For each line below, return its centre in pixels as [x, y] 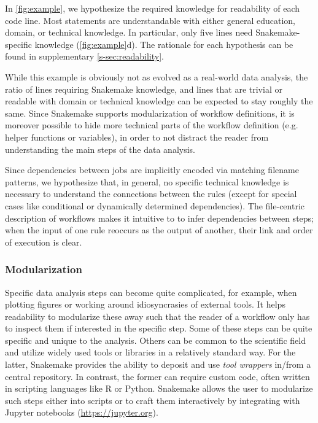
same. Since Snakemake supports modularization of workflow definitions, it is [150, 113]
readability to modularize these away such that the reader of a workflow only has [157, 316]
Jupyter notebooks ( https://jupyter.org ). [82, 412]
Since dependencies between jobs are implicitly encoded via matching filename [152, 170]
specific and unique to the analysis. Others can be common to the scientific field [156, 340]
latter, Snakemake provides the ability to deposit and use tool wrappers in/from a [158, 364]
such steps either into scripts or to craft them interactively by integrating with [153, 400]
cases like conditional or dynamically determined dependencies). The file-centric [155, 205]
